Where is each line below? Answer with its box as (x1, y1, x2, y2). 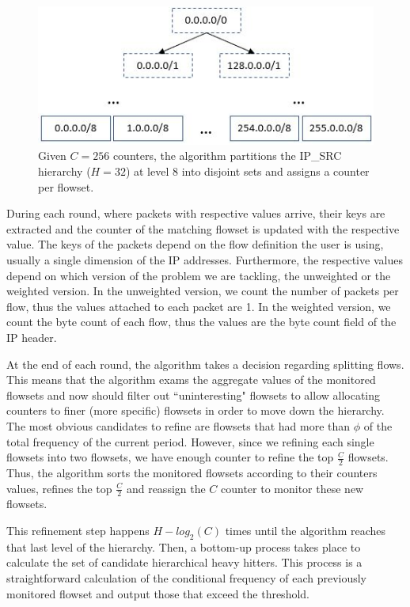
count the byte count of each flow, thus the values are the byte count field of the (6, 313, 397, 330)
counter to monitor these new (221, 480, 364, 496)
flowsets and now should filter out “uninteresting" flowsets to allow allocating (6, 386, 381, 403)
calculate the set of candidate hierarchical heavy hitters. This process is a (6, 554, 363, 571)
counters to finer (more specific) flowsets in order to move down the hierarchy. (6, 402, 385, 419)
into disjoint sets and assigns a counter (181, 163, 370, 180)
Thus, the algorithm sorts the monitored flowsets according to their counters (6, 464, 378, 480)
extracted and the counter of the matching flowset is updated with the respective (6, 220, 400, 237)
